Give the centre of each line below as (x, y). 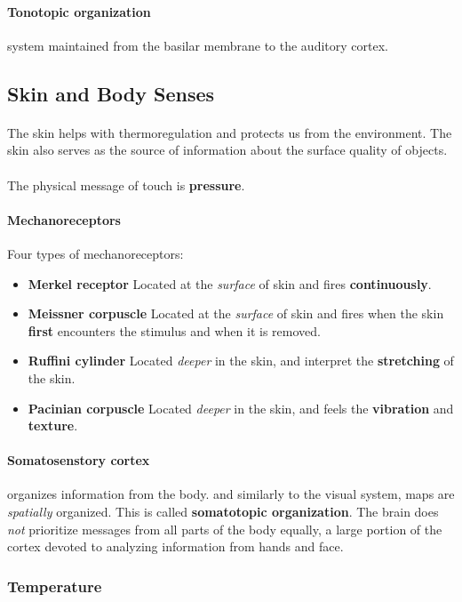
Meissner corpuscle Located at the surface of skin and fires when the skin (236, 313)
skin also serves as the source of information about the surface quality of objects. (227, 150)
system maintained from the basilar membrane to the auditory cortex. (198, 45)
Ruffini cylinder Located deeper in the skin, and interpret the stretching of (241, 361)
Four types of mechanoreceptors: (96, 253)
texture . (53, 425)
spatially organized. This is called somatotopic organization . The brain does (223, 512)
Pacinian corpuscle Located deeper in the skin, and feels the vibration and (241, 408)
